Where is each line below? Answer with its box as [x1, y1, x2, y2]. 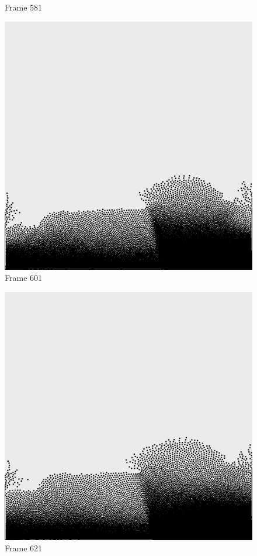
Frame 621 [5, 542, 43, 554]
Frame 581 [5, 1, 43, 13]
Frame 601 [5, 272, 43, 284]
